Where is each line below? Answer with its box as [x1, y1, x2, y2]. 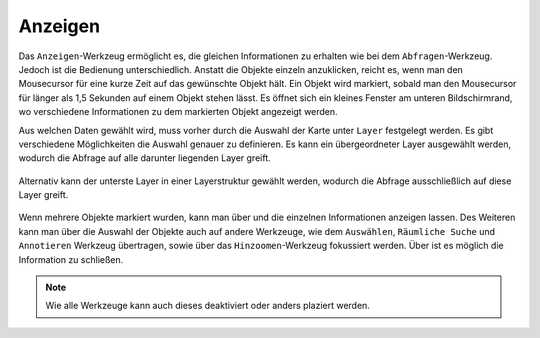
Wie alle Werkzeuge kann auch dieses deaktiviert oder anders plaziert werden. [45, 300, 370, 312]
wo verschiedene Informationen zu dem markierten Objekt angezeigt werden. [18, 106, 339, 118]
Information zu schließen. [18, 253, 124, 265]
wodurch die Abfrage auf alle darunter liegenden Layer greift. [18, 152, 271, 164]
